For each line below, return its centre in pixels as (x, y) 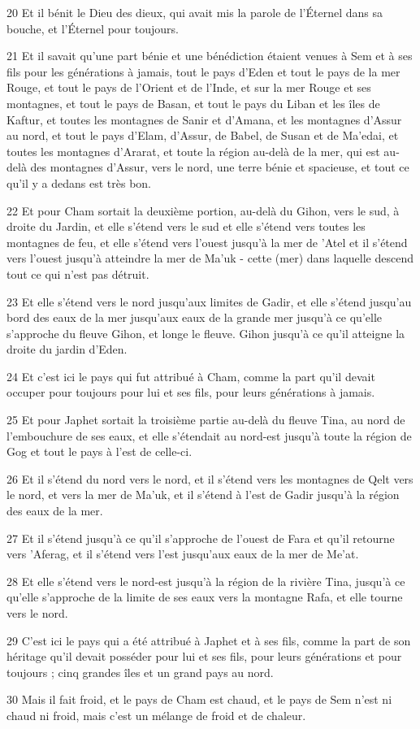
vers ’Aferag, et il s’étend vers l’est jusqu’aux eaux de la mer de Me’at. (183, 554)
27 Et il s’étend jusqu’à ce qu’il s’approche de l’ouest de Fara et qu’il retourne (201, 538)
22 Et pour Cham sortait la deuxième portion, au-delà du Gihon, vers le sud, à (203, 210)
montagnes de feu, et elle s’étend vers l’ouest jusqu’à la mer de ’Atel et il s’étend (207, 242)
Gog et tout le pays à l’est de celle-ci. (100, 451)
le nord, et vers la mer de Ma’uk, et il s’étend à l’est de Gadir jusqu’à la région (203, 495)
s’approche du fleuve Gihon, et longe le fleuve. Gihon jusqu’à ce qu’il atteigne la (206, 333)
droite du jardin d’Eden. (67, 349)
